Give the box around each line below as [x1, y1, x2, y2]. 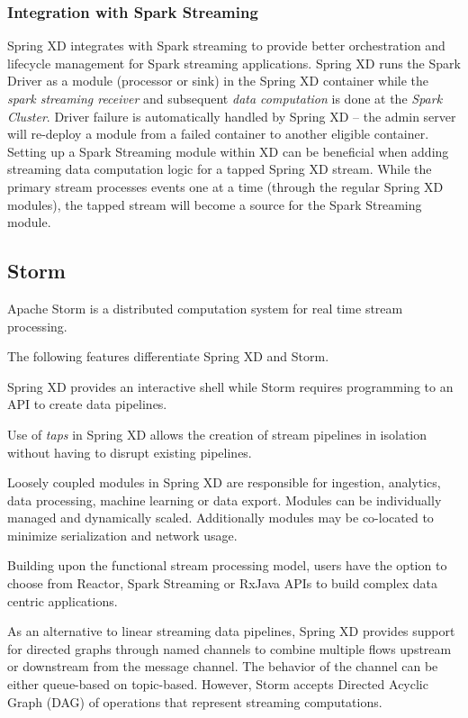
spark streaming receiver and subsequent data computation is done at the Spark [7, 89, 443, 107]
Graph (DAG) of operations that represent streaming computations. [7, 692, 382, 711]
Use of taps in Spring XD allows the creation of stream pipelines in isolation [7, 424, 427, 443]
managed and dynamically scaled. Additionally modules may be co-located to [7, 508, 434, 527]
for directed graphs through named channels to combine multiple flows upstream [7, 639, 452, 658]
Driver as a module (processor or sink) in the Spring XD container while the [7, 71, 429, 90]
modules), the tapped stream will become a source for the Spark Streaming [7, 195, 422, 214]
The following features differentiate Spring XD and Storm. [7, 347, 329, 366]
